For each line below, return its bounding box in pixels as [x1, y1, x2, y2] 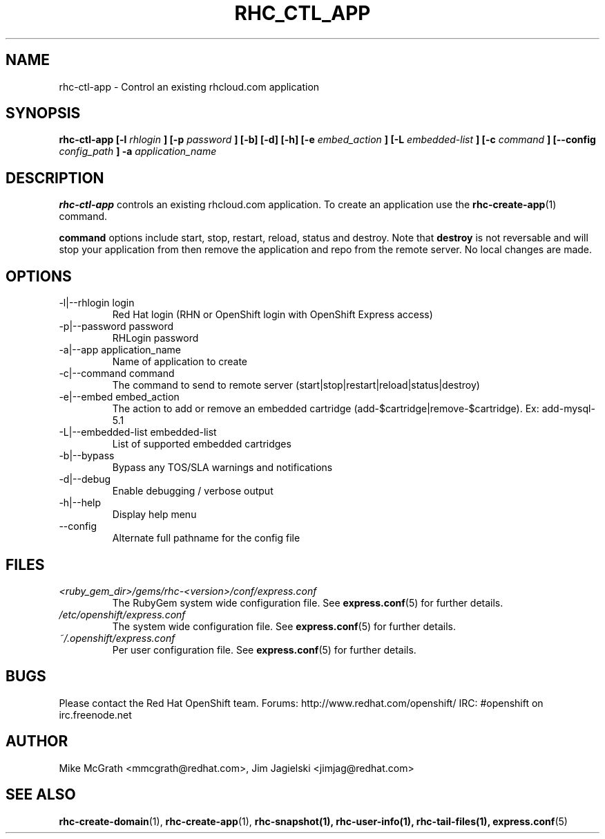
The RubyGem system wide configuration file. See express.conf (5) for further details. [112, 596, 503, 609]
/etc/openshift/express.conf [59, 608, 186, 620]
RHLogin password [112, 332, 199, 344]
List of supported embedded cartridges [112, 438, 291, 450]
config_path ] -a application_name [59, 145, 217, 158]
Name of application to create [112, 356, 248, 368]
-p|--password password [59, 320, 173, 333]
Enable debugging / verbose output [112, 485, 273, 497]
